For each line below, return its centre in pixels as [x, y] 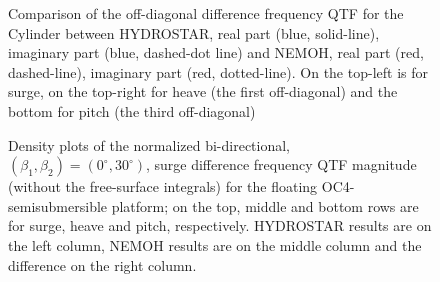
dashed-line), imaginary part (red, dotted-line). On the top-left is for [218, 71]
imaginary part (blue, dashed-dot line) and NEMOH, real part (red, [216, 52]
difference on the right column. [102, 264]
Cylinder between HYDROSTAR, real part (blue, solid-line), [194, 32]
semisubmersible [58, 205]
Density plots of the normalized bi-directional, [149, 144]
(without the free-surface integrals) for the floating [163, 186]
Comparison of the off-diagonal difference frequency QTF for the [206, 13]
